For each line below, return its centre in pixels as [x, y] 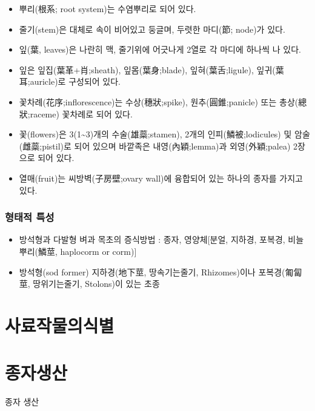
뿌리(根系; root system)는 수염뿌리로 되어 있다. [108, 8]
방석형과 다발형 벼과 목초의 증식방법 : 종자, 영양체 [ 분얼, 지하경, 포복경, [152, 239]
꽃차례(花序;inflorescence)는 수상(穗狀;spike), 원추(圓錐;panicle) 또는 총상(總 [163, 101]
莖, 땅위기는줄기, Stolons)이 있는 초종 [89, 284]
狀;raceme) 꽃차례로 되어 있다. [76, 113]
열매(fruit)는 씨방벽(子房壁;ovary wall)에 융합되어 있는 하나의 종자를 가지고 [161, 178]
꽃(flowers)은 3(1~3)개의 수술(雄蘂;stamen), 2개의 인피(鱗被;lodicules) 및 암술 [164, 134]
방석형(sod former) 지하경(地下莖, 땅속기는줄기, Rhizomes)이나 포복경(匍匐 [161, 271]
